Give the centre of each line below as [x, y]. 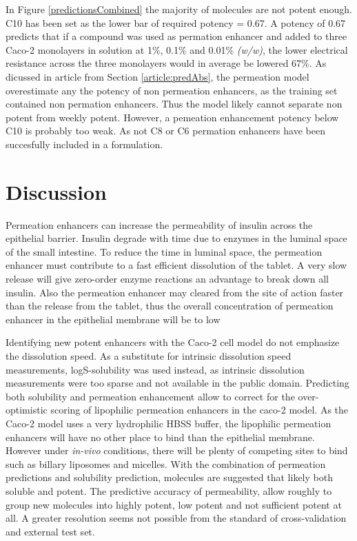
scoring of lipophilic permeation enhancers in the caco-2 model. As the [200, 410]
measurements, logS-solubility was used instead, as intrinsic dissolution [155, 369]
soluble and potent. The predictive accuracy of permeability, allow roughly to [169, 490]
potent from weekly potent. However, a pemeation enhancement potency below [172, 117]
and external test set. [50, 531]
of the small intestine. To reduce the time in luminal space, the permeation [164, 251]
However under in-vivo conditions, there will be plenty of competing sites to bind [177, 450]
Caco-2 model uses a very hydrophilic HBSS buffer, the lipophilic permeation [169, 423]
